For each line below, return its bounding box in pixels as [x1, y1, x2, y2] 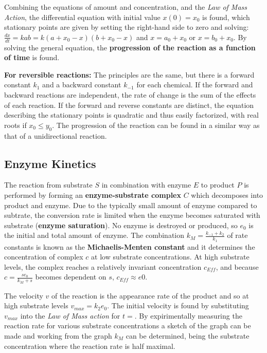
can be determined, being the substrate [126, 330, 250, 341]
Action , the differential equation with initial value [4, 11, 161, 22]
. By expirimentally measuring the [134, 310, 242, 321]
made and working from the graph [4, 330, 112, 341]
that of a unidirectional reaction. [4, 130, 107, 141]
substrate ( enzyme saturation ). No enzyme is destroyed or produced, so [4, 219, 238, 230]
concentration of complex [4, 251, 83, 262]
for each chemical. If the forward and [136, 79, 253, 90]
